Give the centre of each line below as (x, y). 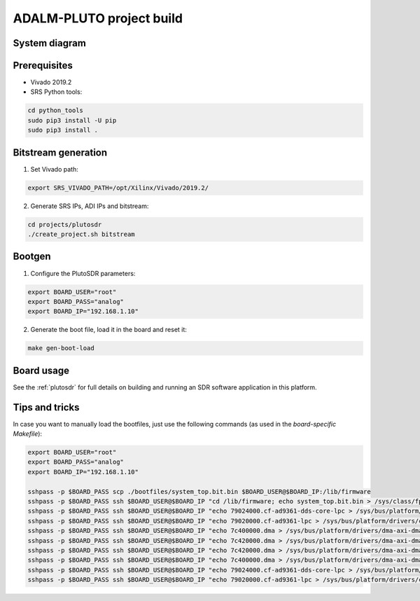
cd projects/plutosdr (65, 224)
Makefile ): (27, 434)
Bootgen (32, 257)
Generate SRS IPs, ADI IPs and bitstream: (90, 206)
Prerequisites (43, 65)
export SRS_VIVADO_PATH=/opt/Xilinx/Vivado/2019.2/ (118, 188)
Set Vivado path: (54, 169)
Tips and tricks (46, 407)
